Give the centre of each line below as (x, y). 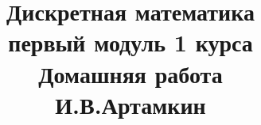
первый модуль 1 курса (130, 42)
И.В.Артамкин (130, 104)
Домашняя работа (130, 73)
